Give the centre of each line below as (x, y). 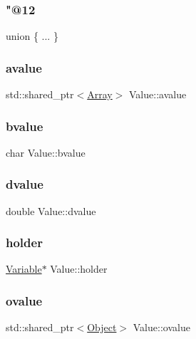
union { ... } (32, 36)
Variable (24, 269)
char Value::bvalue (46, 152)
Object (102, 327)
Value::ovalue (161, 327)
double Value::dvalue (51, 210)
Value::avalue (158, 94)
